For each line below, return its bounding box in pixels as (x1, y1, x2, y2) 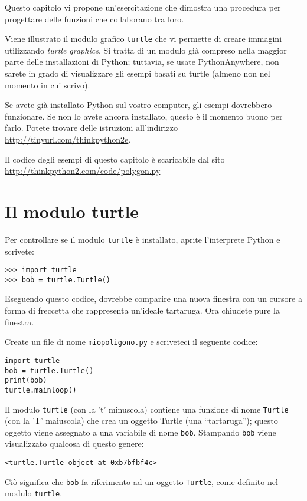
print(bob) (5, 376, 47, 385)
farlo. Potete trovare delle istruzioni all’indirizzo (5, 121, 178, 134)
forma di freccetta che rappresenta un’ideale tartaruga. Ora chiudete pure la (5, 304, 280, 317)
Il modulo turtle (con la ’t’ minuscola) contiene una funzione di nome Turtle (5, 403, 289, 415)
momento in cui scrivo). (5, 78, 90, 91)
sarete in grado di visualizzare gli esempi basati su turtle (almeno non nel (5, 67, 270, 80)
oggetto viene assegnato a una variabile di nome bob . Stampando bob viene (5, 426, 276, 438)
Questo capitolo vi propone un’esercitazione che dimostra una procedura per (5, 1, 281, 13)
